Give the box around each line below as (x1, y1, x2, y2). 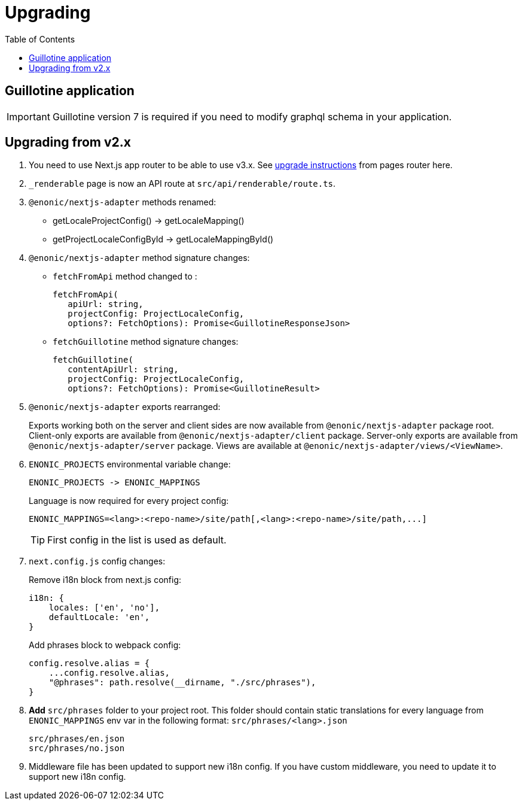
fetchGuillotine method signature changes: (53, 336, 239, 347)
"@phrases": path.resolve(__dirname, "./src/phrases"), (48, 678, 316, 688)
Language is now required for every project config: (29, 496, 229, 506)
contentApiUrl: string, (68, 364, 179, 375)
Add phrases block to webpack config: (29, 640, 181, 651)
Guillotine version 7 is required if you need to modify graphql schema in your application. (52, 110, 452, 123)
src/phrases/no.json (29, 743, 125, 754)
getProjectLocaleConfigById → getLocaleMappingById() (53, 234, 274, 245)
